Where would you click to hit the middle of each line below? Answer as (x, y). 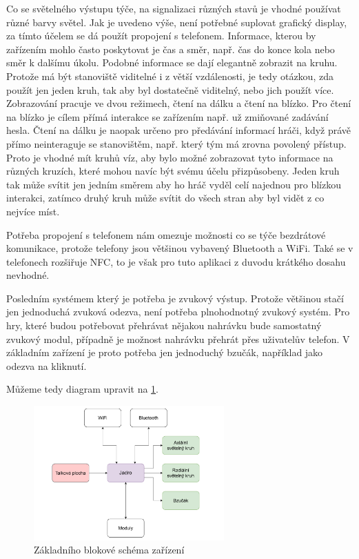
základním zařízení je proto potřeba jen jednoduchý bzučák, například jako (165, 352)
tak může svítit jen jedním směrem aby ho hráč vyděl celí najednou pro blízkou (174, 184)
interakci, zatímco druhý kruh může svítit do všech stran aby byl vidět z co (165, 198)
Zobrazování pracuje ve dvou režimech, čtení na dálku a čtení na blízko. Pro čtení (179, 103)
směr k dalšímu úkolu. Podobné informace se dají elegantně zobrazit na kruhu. (172, 62)
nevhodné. (28, 275)
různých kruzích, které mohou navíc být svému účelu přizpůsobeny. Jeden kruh (173, 171)
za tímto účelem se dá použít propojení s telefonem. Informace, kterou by (161, 36)
